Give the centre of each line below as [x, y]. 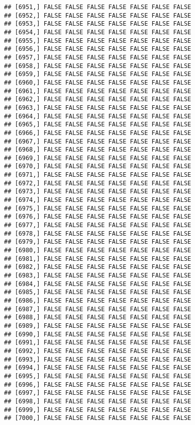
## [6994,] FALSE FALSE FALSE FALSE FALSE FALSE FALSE [98, 368]
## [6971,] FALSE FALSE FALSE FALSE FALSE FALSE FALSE [98, 175]
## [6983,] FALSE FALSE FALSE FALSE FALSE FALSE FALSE [98, 275]
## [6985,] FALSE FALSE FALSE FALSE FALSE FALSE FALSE [98, 292]
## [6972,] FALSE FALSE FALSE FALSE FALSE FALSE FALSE [98, 183]
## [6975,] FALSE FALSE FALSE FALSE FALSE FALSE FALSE [98, 208]
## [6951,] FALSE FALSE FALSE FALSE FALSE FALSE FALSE [98, 7]
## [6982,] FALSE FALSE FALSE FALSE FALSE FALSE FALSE [98, 267]
